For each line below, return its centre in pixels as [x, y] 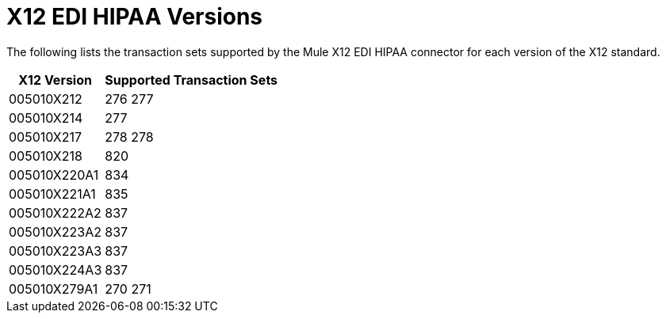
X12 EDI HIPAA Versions [135, 17]
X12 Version [55, 80]
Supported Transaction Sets [191, 80]
